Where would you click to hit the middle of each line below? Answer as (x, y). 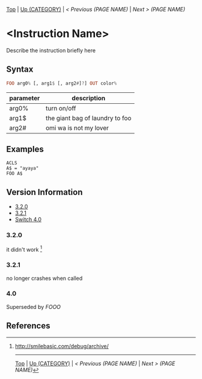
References (28, 326)
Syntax (20, 69)
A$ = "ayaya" (23, 168)
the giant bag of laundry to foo (89, 118)
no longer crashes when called (44, 278)
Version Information (44, 192)
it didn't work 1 (24, 249)
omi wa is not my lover (78, 128)
